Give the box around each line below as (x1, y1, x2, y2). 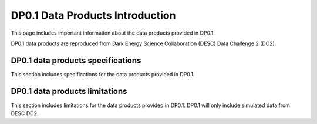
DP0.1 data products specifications (11, 55, 141, 65)
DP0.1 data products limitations (11, 86, 127, 96)
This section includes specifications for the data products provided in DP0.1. (11, 71, 195, 78)
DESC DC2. (11, 110, 39, 117)
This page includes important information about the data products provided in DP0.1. (11, 29, 215, 36)
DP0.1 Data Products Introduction (11, 9, 176, 22)
